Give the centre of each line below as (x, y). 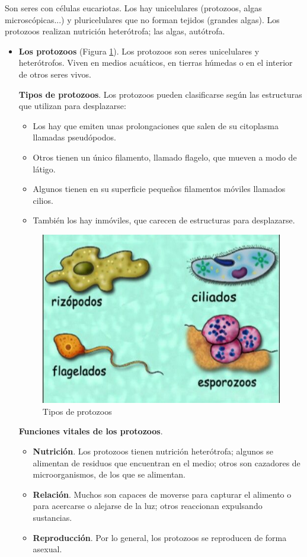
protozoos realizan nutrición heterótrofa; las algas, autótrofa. (115, 31)
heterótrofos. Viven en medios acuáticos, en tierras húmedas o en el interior (156, 63)
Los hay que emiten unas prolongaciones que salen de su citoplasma (156, 125)
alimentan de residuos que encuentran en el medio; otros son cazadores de (167, 462)
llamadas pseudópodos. (74, 137)
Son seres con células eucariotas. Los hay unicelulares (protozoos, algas (133, 8)
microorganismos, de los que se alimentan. (109, 474)
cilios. (43, 200)
